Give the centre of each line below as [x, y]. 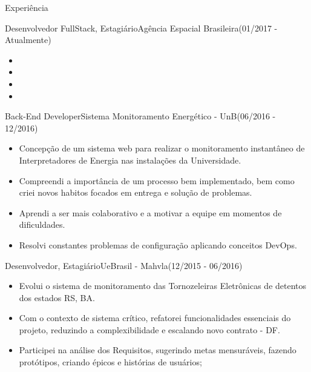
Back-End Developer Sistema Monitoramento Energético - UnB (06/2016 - [140, 116]
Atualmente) [28, 40]
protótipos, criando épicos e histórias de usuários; [110, 362]
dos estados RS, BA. [57, 297]
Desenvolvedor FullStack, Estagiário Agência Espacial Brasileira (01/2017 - [141, 28]
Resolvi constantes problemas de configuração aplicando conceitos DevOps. [158, 244]
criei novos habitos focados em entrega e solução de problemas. [136, 192]
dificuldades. [42, 224]
